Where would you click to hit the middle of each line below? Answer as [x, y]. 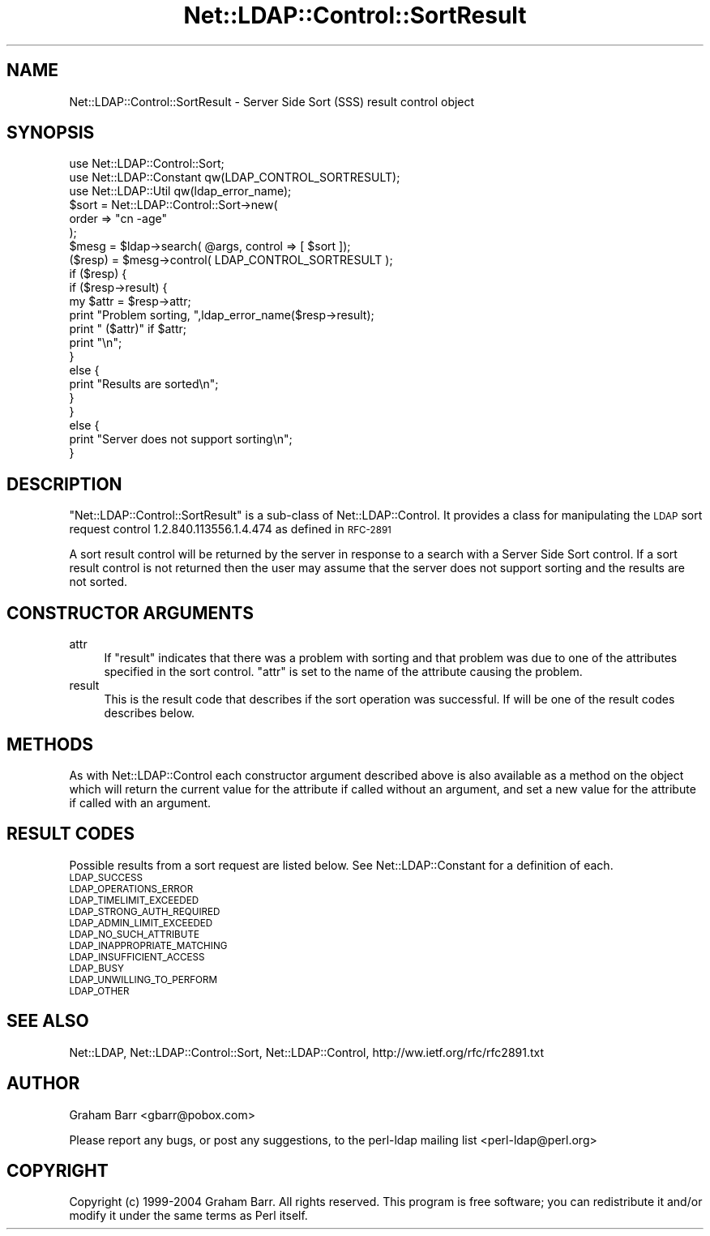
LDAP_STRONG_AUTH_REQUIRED [145, 911]
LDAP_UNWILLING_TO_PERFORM [143, 979]
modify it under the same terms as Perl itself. [188, 1216]
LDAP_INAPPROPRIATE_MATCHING [148, 945]
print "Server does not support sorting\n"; [181, 439]
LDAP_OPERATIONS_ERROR [131, 889]
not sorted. [98, 582]
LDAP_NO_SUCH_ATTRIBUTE [134, 934]
